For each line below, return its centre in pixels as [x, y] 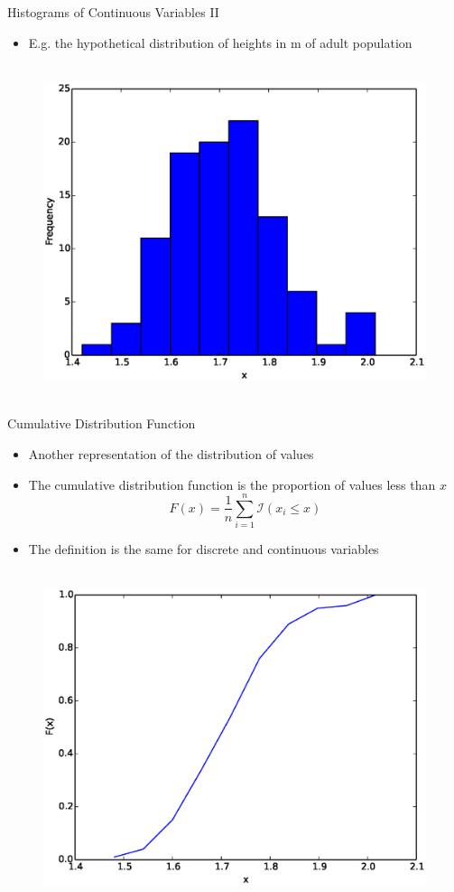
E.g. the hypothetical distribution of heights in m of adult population [220, 42]
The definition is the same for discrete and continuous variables [204, 549]
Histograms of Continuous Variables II [113, 12]
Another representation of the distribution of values [171, 453]
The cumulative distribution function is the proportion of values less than [232, 484]
